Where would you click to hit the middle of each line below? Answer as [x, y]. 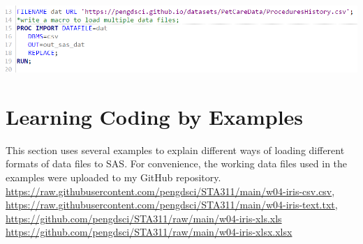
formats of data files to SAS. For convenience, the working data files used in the [177, 163]
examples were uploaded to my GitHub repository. [113, 177]
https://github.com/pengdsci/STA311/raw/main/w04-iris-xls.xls [144, 218]
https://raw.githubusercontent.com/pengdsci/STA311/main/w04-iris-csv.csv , [170, 191]
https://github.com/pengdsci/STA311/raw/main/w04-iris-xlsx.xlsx [149, 232]
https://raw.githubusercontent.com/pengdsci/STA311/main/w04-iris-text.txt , [172, 205]
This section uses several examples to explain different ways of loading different [175, 150]
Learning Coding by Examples [155, 116]
